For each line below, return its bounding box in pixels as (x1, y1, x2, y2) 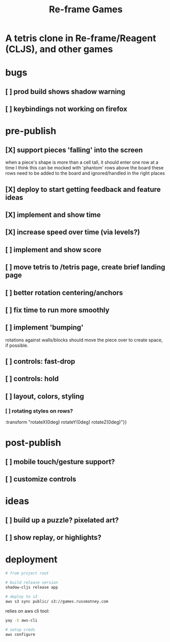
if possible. (5, 342, 29, 348)
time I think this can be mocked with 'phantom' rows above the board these (5, 165, 164, 171)
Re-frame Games (48, 4, 123, 15)
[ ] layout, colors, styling (5, 392, 84, 401)
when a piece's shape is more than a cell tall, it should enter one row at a (5, 159, 159, 165)
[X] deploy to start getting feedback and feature (5, 185, 161, 193)
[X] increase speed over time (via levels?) (5, 228, 140, 237)
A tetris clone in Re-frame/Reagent (5, 32, 157, 44)
